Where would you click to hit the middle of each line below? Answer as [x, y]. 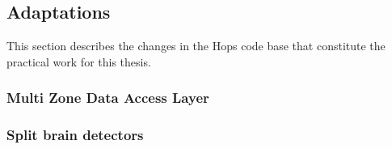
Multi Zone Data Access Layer [108, 98]
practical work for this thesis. [79, 61]
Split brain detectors [75, 135]
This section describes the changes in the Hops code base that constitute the [196, 46]
